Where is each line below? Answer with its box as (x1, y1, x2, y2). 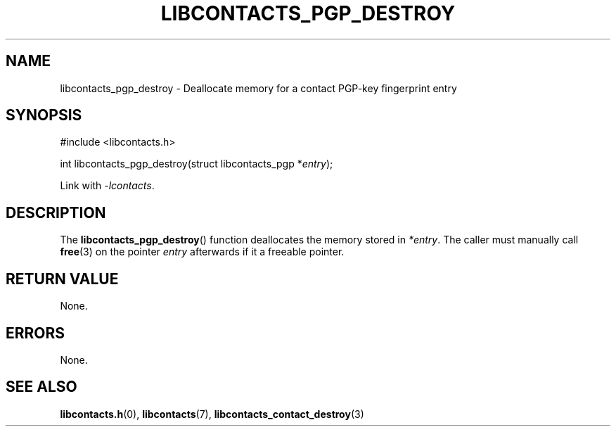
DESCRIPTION (6, 203, 106, 222)
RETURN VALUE (6, 269, 119, 288)
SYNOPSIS (6, 106, 82, 125)
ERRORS (6, 324, 65, 342)
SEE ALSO (6, 378, 77, 396)
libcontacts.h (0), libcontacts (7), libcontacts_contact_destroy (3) (60, 407, 364, 420)
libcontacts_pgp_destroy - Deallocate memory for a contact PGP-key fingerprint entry (60, 82, 457, 94)
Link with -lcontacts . (60, 179, 155, 192)
